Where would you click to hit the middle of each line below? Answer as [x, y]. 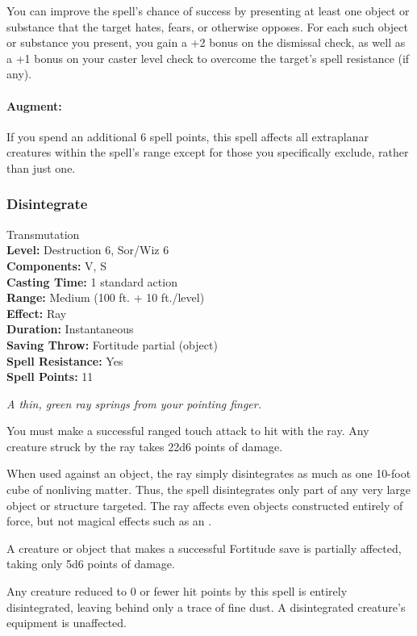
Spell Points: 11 [50, 377]
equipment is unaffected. [67, 623]
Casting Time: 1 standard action [92, 281]
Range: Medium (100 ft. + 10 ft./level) [106, 297]
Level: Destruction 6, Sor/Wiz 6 [88, 250]
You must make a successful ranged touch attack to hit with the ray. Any [188, 431]
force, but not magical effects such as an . [109, 521]
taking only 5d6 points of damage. [91, 564]
